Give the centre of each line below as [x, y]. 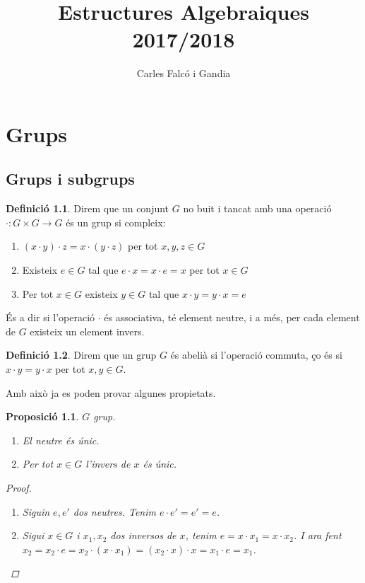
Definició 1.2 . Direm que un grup [81, 355]
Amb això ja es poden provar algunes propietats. [111, 392]
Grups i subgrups [70, 179]
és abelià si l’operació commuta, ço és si [256, 355]
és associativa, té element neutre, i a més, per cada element [232, 317]
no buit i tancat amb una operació [257, 208]
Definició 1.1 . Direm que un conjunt [88, 208]
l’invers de [108, 464]
